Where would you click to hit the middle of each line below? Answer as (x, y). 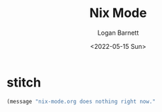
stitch (24, 82)
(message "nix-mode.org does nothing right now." (81, 101)
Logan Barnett (118, 33)
